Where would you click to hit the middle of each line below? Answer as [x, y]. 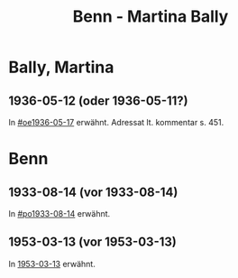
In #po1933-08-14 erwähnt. [59, 213]
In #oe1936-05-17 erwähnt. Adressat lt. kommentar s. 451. [116, 122]
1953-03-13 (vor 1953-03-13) [92, 242]
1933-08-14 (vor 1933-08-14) [93, 192]
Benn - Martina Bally [151, 17]
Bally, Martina [61, 67]
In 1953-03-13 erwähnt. [52, 264]
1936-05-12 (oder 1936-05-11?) [98, 101]
